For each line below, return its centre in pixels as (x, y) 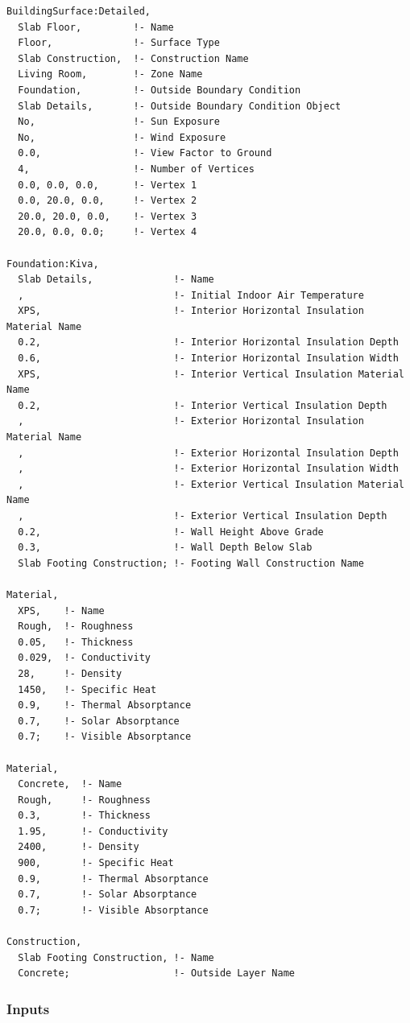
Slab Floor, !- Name (96, 27)
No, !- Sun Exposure (119, 122)
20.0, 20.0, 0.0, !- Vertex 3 (108, 216)
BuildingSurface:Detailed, (79, 11)
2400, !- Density (79, 847)
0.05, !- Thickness (76, 642)
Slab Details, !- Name (116, 280)
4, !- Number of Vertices (136, 169)
